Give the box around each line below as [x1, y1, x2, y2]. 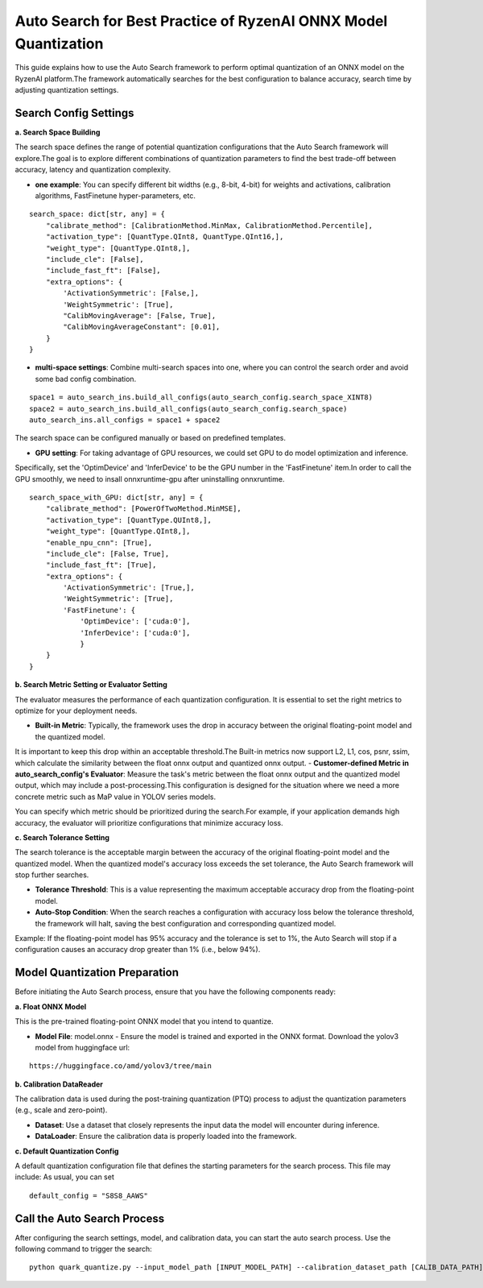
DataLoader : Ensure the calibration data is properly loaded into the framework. [35, 1132, 297, 1141]
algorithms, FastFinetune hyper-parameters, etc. [35, 190, 196, 201]
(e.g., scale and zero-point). [14, 1105, 108, 1115]
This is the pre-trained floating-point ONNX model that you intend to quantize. [14, 1017, 274, 1026]
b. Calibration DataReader [14, 1079, 104, 1089]
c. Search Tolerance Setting [14, 832, 110, 842]
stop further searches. [14, 870, 89, 880]
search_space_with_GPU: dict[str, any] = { [29, 492, 204, 502]
